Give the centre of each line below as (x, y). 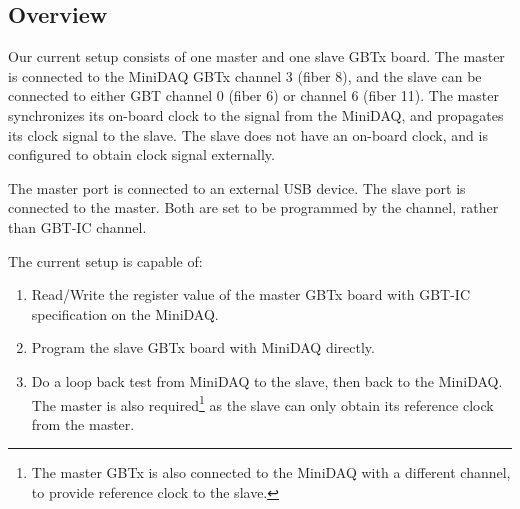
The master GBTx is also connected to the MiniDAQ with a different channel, (271, 472)
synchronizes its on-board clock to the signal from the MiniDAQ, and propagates (256, 114)
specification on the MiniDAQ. (125, 313)
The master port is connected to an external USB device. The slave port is (237, 187)
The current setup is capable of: (105, 260)
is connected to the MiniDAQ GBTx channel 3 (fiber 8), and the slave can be (245, 75)
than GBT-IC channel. (77, 226)
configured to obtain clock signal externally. (141, 154)
